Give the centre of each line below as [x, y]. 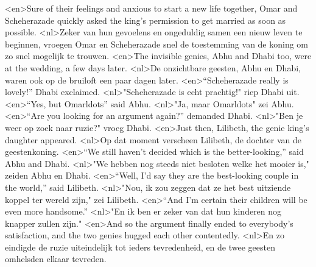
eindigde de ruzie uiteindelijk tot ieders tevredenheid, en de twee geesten [140, 247]
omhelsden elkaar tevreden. [56, 259]
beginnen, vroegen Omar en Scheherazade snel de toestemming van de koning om [157, 44]
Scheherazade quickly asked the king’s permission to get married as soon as [146, 20]
